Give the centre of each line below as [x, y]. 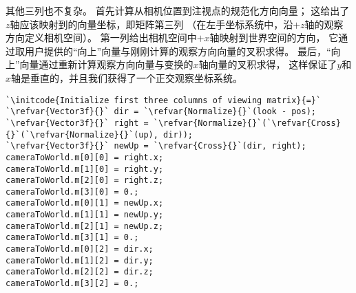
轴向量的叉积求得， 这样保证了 [268, 64]
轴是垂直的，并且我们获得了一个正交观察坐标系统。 [127, 77]
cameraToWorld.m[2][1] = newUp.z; [85, 226]
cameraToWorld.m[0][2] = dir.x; [80, 249]
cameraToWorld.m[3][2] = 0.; [72, 284]
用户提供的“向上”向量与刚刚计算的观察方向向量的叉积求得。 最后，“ [178, 51]
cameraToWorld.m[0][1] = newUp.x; [85, 203]
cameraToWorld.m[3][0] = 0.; [72, 192]
